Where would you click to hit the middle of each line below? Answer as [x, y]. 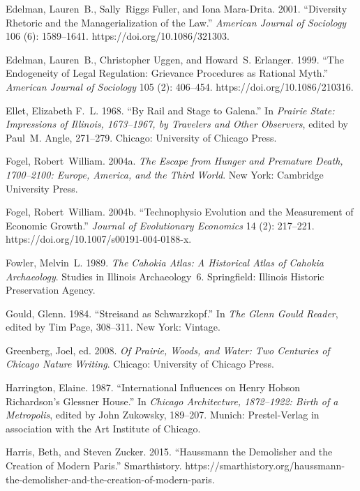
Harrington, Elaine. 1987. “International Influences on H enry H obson [153, 387]
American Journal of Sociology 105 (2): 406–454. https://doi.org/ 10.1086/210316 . [180, 86]
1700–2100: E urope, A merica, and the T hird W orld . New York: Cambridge [165, 174]
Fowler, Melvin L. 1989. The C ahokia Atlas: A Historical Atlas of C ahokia [165, 262]
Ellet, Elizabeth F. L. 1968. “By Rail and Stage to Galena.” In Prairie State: [170, 110]
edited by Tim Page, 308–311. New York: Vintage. [113, 327]
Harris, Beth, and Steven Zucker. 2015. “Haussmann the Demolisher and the [169, 452]
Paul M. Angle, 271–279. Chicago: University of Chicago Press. [141, 137]
